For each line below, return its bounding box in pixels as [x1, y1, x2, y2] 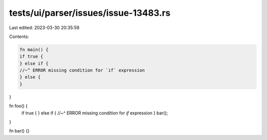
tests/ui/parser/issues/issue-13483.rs [9, 7, 171, 18]
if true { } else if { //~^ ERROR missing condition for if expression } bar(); [21, 110, 168, 116]
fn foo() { [9, 103, 28, 109]
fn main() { [19, 47, 49, 52]
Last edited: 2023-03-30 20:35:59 [9, 25, 80, 31]
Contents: [9, 34, 29, 39]
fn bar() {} [9, 128, 30, 134]
